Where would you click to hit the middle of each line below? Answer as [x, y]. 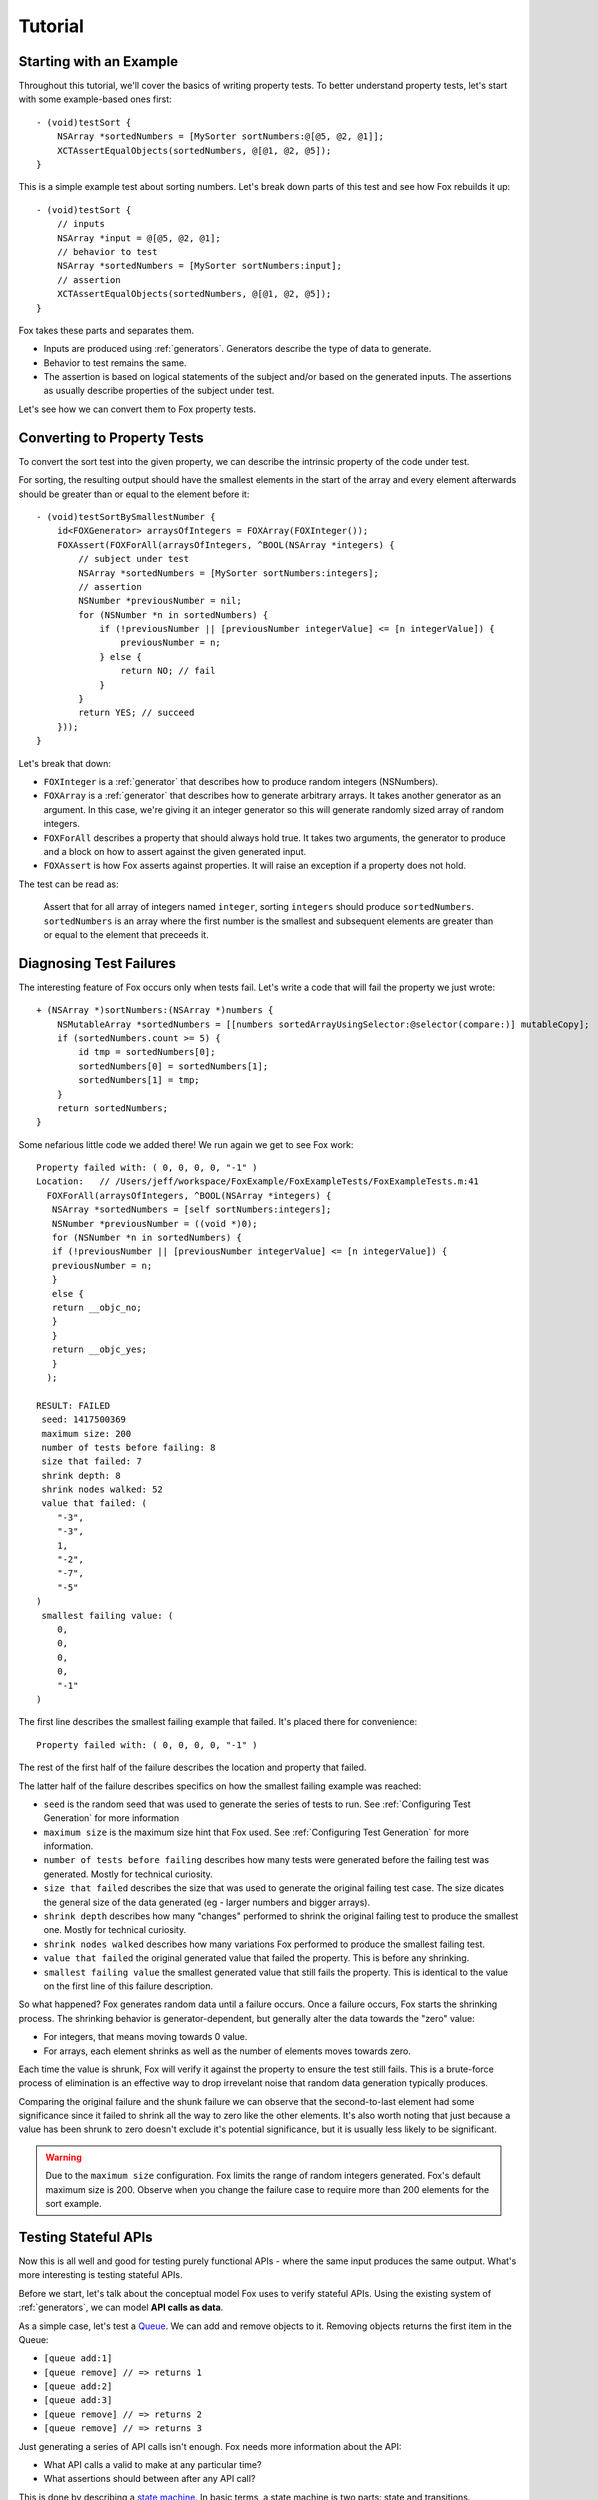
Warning [63, 2157]
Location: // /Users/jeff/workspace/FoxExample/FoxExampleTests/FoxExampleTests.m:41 [258, 1181]
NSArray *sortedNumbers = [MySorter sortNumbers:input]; [199, 266]
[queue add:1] [78, 2358]
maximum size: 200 [86, 1433]
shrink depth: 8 [81, 1475]
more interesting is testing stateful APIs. [100, 2275]
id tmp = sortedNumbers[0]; [147, 1052]
